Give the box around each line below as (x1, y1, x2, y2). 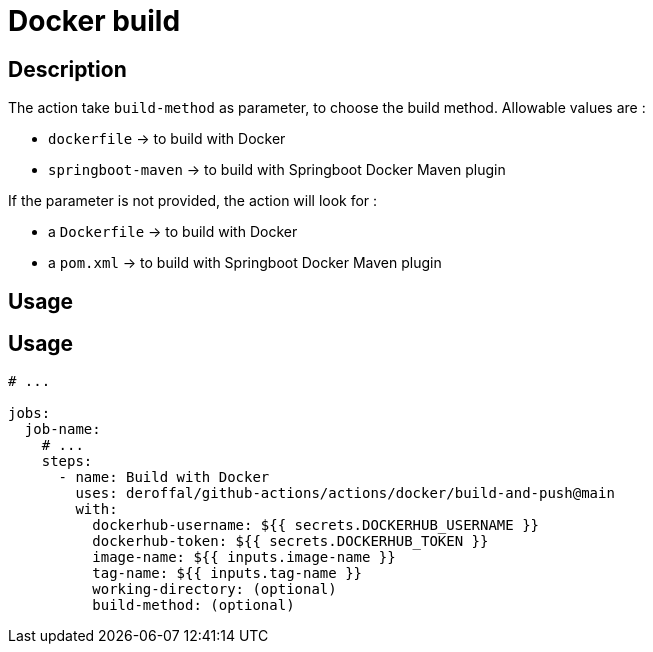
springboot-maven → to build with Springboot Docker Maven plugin (48, 161, 506, 179)
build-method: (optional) (92, 597, 295, 614)
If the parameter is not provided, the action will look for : (8, 192, 378, 210)
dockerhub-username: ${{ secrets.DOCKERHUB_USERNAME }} (92, 517, 540, 534)
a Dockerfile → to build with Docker (48, 223, 298, 241)
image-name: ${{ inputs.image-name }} (92, 549, 396, 566)
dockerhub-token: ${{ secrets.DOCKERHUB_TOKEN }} (92, 533, 489, 550)
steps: (41, 453, 93, 470)
